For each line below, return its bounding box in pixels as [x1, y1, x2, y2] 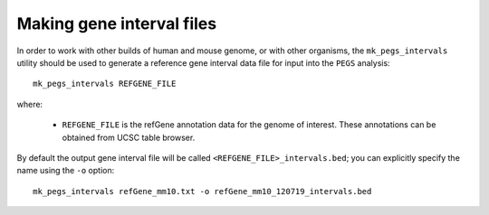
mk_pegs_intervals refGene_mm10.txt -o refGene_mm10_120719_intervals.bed [33, 186, 372, 196]
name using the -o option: [16, 165, 115, 176]
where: [16, 98, 43, 109]
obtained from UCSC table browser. [62, 132, 196, 143]
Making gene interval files [16, 14, 217, 33]
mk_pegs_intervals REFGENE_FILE [33, 79, 177, 89]
